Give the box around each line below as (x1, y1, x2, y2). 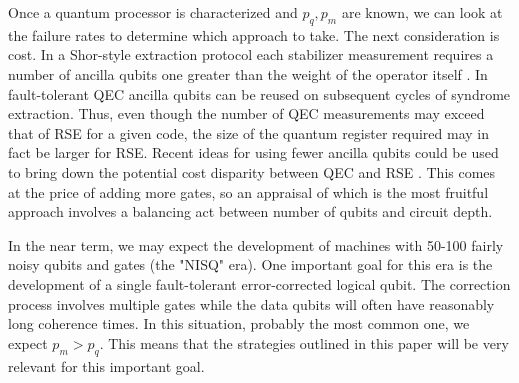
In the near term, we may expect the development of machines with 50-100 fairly (8, 234, 504, 255)
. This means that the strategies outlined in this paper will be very (99, 332, 509, 353)
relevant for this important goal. (8, 355, 205, 376)
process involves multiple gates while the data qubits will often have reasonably (8, 293, 495, 314)
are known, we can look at (341, 2, 503, 22)
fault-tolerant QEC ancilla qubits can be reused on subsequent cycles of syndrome (8, 83, 511, 104)
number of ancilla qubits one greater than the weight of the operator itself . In (8, 63, 488, 84)
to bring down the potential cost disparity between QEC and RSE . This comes (8, 161, 496, 182)
